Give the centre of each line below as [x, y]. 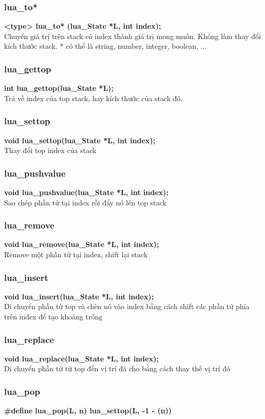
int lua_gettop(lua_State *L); [59, 88]
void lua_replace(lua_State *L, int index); [81, 358]
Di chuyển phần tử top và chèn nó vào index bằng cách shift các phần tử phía [127, 306]
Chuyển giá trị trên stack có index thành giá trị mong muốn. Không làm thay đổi [132, 36]
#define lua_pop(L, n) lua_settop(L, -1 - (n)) [88, 411]
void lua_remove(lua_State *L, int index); [82, 244]
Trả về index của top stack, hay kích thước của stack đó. [93, 98]
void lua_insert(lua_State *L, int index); [79, 296]
